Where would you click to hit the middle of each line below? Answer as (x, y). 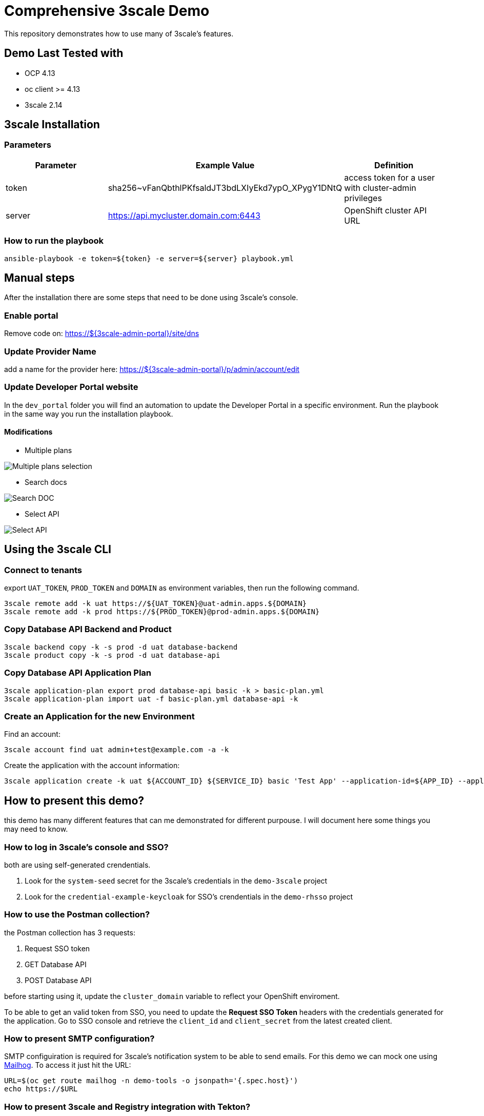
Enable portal (31, 315)
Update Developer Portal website (71, 387)
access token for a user (390, 177)
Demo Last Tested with (64, 53)
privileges (363, 198)
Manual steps (39, 278)
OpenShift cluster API (386, 210)
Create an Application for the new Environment (99, 716)
